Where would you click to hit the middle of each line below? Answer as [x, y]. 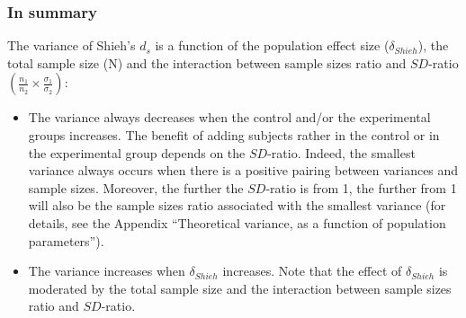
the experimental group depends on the [137, 152]
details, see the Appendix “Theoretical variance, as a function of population [237, 222]
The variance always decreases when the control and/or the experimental [229, 117]
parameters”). [66, 240]
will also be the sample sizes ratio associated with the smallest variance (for [237, 205]
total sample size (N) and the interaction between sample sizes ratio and [207, 62]
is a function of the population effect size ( [272, 45]
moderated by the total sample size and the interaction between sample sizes [240, 288]
